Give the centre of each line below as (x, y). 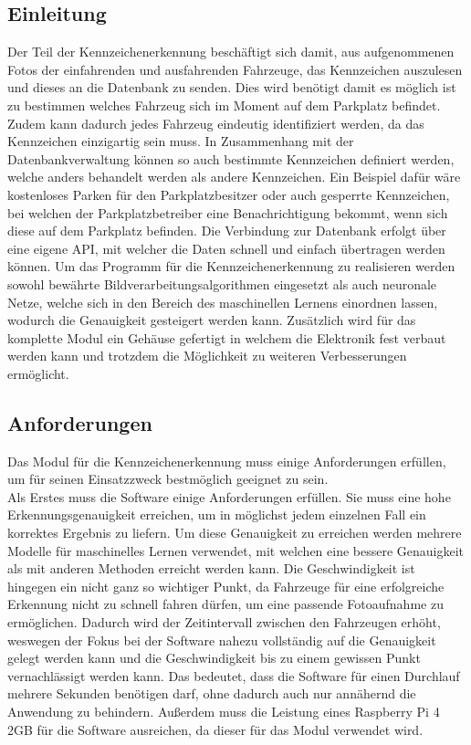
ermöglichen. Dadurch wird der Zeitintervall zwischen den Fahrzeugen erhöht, (224, 622)
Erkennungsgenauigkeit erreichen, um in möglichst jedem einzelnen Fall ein (217, 514)
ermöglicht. (38, 373)
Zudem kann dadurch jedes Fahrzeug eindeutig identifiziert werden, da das (216, 123)
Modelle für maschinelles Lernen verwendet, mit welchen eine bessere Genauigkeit (236, 550)
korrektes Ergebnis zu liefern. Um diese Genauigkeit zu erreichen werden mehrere (235, 533)
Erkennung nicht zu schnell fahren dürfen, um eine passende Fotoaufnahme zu (225, 604)
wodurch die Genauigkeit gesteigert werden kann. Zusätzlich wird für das (212, 320)
